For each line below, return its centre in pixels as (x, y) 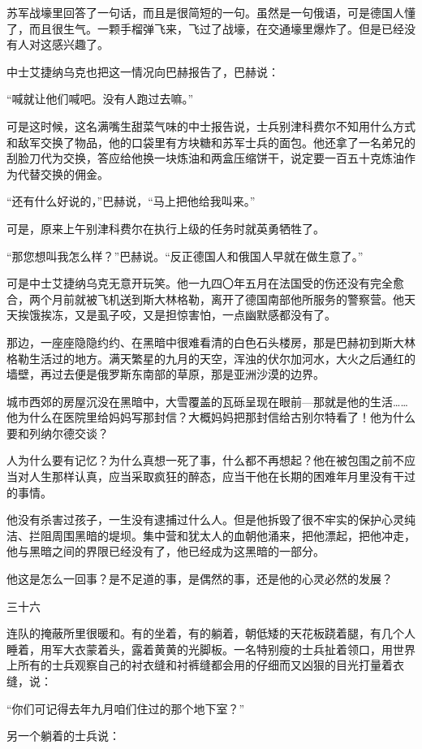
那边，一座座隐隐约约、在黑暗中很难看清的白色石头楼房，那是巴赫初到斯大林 (211, 342)
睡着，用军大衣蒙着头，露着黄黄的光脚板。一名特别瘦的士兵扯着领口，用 (200, 649)
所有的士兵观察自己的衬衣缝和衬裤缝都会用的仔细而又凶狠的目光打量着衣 (211, 665)
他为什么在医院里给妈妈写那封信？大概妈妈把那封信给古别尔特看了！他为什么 (211, 417)
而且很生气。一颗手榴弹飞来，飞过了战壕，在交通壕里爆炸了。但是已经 (216, 28)
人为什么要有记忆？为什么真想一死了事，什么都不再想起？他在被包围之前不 (205, 460)
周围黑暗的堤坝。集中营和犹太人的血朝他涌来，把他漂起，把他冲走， (233, 535)
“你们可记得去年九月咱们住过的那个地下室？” (126, 708)
